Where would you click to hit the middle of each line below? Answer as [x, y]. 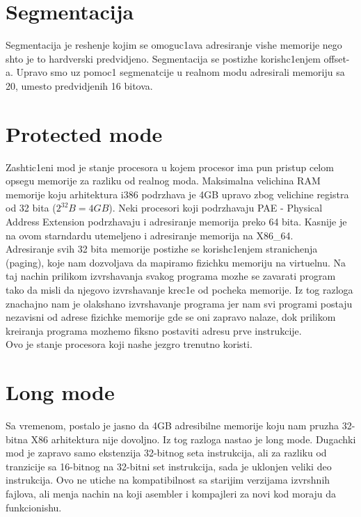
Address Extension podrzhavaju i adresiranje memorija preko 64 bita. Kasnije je [176, 221]
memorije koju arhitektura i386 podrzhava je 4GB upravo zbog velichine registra [177, 194]
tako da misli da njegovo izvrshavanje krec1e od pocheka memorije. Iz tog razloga [179, 289]
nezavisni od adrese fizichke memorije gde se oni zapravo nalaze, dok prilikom [171, 317]
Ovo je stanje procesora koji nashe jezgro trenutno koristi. [129, 344]
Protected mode [84, 133]
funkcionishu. [34, 507]
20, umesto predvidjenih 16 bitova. [79, 85]
